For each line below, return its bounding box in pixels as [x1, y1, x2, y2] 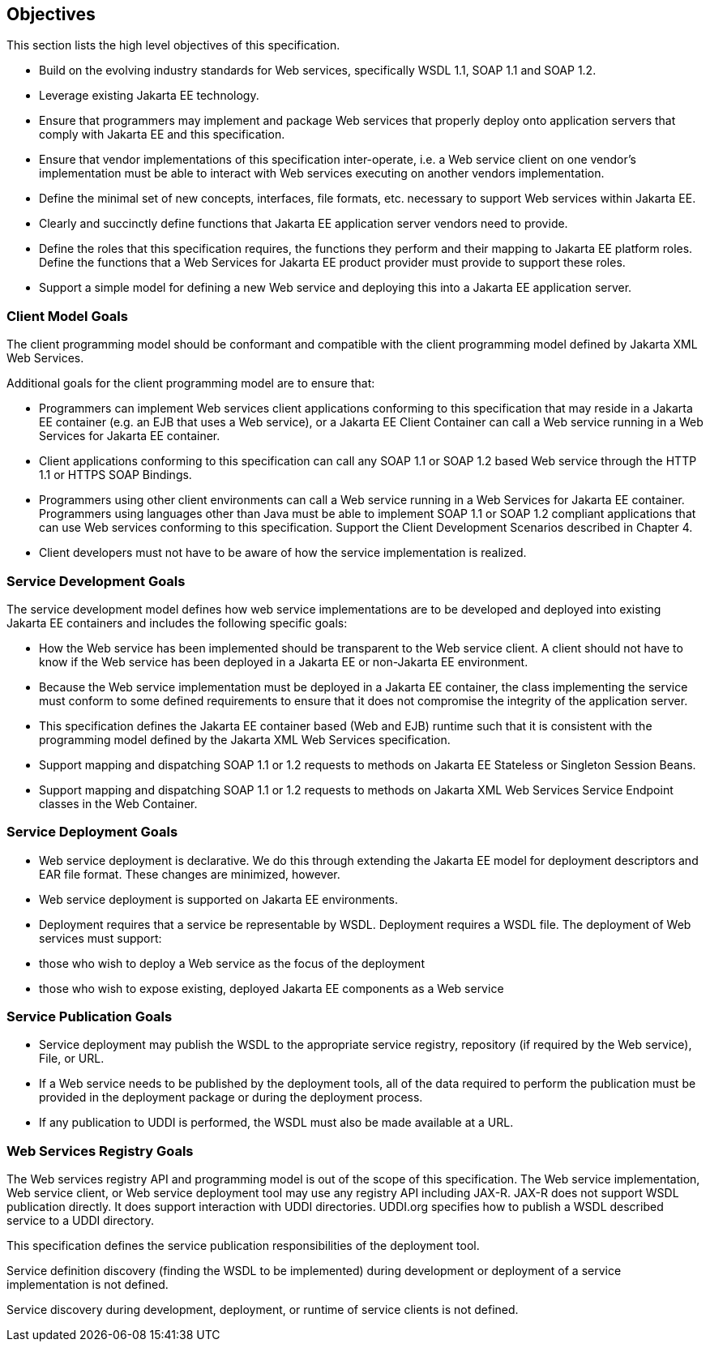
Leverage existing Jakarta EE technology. [39, 88, 259, 103]
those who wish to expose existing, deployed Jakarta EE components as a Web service [39, 981, 504, 995]
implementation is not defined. [6, 1277, 169, 1292]
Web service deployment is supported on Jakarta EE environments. [39, 892, 399, 906]
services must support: [39, 931, 162, 945]
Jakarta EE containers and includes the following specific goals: [6, 615, 348, 630]
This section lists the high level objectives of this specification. [6, 38, 340, 53]
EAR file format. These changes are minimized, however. [39, 867, 340, 881]
